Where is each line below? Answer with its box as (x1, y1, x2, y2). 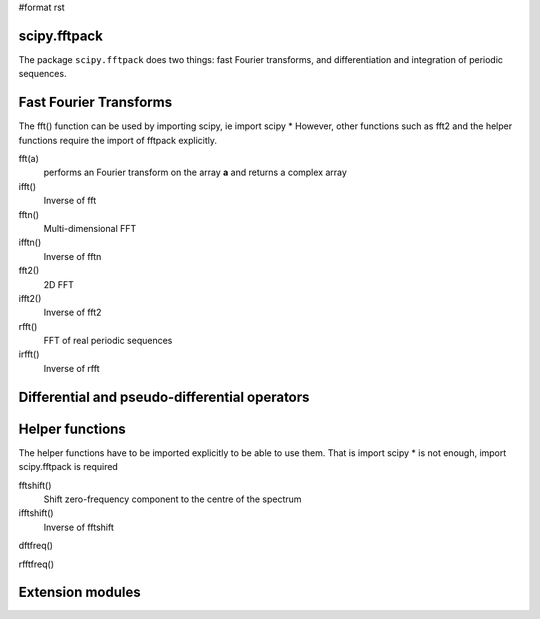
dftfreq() (18, 540, 54, 552)
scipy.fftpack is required (18, 461, 119, 473)
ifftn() (18, 236, 42, 249)
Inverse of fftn (43, 250, 102, 262)
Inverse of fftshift (43, 521, 114, 533)
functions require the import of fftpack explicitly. (18, 134, 218, 146)
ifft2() (18, 292, 42, 304)
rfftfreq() (18, 558, 55, 570)
